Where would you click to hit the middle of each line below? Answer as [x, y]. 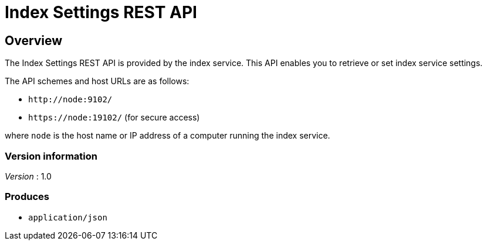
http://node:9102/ [70, 100]
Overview [34, 40]
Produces [27, 197]
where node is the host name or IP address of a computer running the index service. [168, 136]
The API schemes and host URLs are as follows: [97, 81]
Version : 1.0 [28, 176]
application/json [68, 217]
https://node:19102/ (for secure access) [114, 118]
